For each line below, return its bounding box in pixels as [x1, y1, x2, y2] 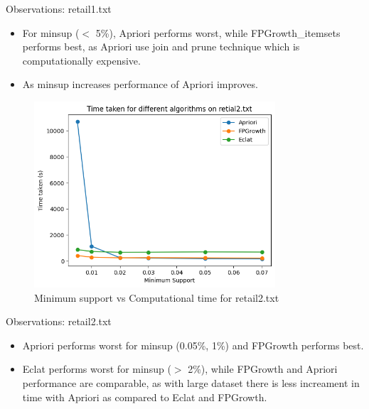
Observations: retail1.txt [6, 1, 112, 16]
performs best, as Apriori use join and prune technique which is [22, 39, 300, 54]
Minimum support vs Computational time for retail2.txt [34, 290, 279, 305]
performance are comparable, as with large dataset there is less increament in [22, 375, 360, 390]
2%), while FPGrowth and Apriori [188, 361, 338, 376]
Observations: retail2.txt [6, 314, 112, 329]
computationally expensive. [22, 53, 141, 67]
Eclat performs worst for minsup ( [22, 361, 171, 376]
